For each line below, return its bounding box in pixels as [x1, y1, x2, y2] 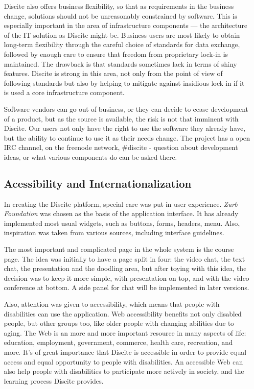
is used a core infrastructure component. [4, 87, 125, 97]
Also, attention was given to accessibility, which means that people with [4, 299, 220, 309]
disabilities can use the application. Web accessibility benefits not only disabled [4, 308, 242, 318]
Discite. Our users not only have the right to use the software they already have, [4, 123, 246, 133]
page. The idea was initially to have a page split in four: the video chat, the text [4, 253, 245, 264]
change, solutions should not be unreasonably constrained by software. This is [4, 10, 237, 21]
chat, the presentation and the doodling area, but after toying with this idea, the [4, 263, 247, 273]
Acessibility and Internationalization [4, 175, 192, 191]
